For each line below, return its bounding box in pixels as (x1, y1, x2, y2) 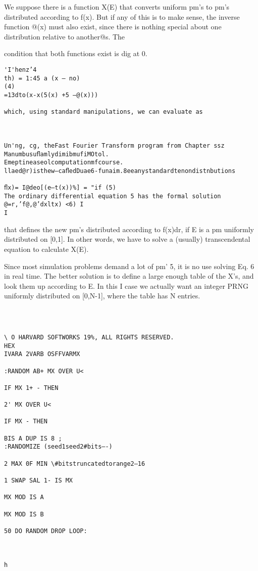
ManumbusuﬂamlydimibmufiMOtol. (4, 150, 109, 158)
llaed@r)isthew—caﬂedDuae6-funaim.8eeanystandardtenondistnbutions (4, 167, 236, 174)
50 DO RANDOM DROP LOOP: (4, 528, 87, 535)
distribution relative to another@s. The (4, 31, 125, 41)
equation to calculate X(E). (4, 243, 89, 254)
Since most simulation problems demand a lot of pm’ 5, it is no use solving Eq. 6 (4, 260, 254, 271)
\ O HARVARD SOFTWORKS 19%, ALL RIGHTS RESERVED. (4, 333, 174, 341)
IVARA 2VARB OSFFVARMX (4, 350, 80, 358)
